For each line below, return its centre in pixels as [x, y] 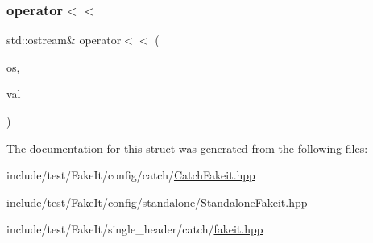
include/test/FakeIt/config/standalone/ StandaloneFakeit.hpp [157, 202]
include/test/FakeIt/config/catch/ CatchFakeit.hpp [131, 175]
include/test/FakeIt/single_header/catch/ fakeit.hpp [135, 229]
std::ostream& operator [64, 40]
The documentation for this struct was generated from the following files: [187, 148]
